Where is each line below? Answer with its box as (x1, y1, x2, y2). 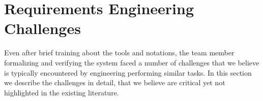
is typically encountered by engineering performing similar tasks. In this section (4, 67, 252, 78)
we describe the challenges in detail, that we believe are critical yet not (4, 77, 225, 88)
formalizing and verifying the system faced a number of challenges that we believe (4, 57, 259, 68)
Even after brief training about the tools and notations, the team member (4, 47, 235, 58)
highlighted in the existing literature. (4, 87, 119, 97)
